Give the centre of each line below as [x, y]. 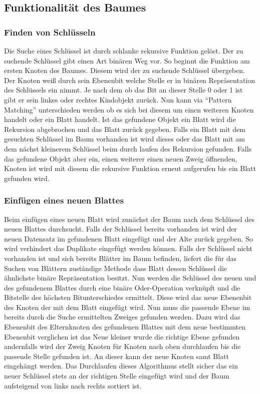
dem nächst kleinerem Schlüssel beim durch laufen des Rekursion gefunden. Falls [128, 148]
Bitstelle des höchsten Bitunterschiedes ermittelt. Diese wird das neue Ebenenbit [128, 297]
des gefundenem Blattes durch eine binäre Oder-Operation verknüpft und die [122, 287]
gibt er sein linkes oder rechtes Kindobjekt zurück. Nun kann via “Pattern [118, 99]
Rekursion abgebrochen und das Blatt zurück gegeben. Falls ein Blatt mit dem [125, 129]
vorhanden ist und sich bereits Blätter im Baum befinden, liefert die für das [120, 258]
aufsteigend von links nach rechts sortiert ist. [73, 385]
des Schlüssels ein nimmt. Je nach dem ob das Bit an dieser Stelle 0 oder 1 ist [123, 90]
